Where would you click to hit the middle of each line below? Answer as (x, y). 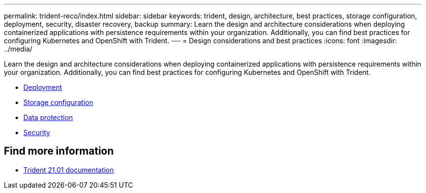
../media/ (18, 49)
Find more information (59, 151)
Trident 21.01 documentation (69, 170)
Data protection (48, 117)
